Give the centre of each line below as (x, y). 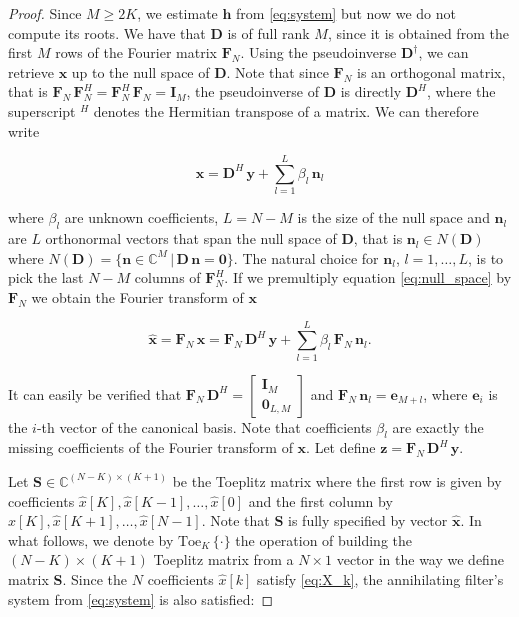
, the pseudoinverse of (252, 91)
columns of (167, 277)
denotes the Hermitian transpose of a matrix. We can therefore (286, 110)
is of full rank (268, 32)
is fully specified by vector (368, 520)
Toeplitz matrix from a (223, 559)
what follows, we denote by (91, 539)
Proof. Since (45, 13)
